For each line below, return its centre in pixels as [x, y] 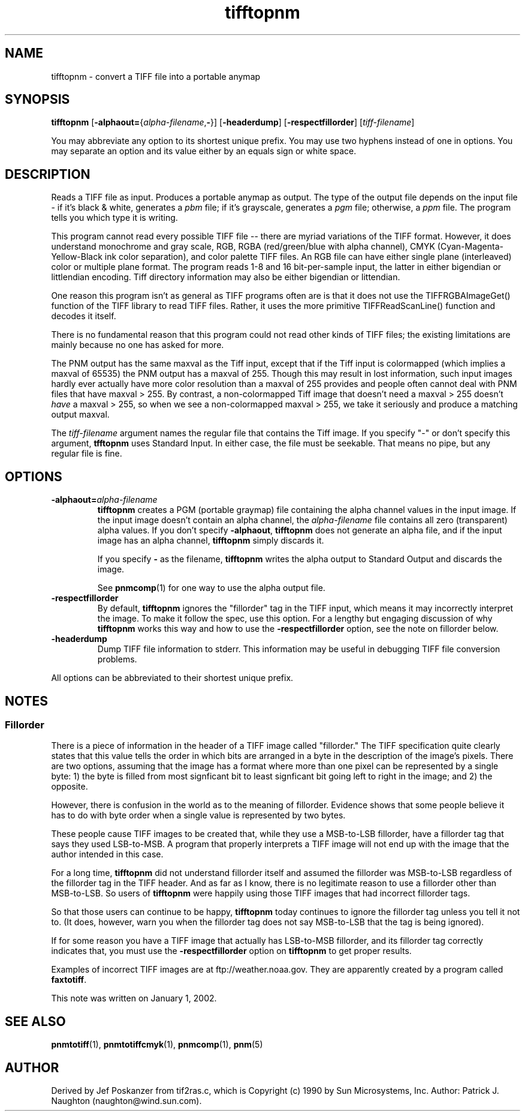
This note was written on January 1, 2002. [134, 998]
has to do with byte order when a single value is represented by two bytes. [198, 815]
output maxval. [80, 415]
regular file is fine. [87, 454]
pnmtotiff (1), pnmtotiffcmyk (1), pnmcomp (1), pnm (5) [157, 1045]
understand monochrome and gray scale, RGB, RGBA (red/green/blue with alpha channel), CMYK [243, 247]
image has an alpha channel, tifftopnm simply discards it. [211, 541]
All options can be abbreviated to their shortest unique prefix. [172, 678]
